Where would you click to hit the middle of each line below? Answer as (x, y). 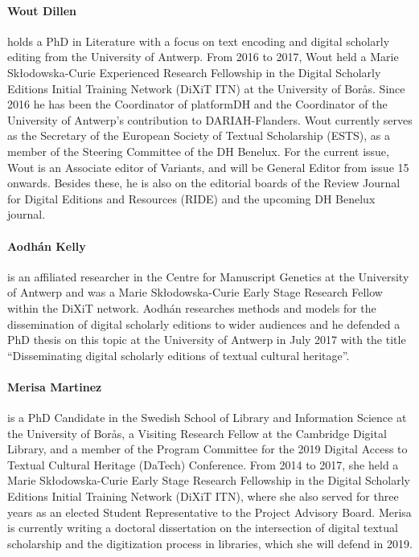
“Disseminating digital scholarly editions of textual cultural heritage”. (179, 355)
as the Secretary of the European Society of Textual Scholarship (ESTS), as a (199, 135)
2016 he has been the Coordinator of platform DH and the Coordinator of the (197, 104)
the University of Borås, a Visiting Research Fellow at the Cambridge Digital (197, 433)
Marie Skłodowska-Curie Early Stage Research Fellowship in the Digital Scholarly (209, 480)
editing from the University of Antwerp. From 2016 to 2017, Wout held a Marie (203, 57)
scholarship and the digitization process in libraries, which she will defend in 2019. (210, 543)
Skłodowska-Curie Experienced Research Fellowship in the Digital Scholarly (194, 72)
